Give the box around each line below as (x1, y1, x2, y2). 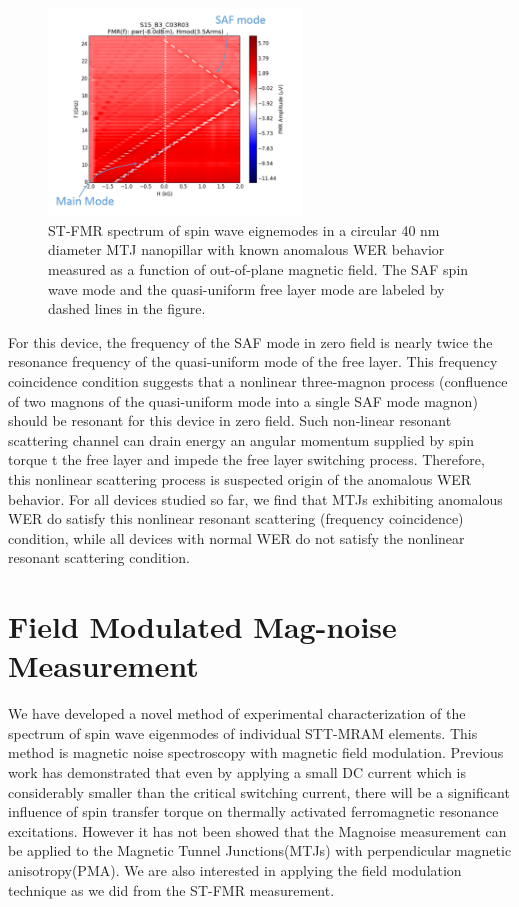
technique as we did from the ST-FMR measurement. (8, 879, 335, 900)
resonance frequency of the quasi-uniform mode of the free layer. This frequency (8, 351, 498, 372)
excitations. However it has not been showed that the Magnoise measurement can (8, 820, 507, 841)
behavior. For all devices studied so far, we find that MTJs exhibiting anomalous (8, 488, 503, 509)
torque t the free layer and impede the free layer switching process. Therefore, (8, 449, 485, 470)
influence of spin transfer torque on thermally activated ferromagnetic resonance (8, 801, 499, 822)
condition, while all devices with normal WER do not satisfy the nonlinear (8, 527, 465, 548)
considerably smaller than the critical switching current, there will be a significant (8, 781, 510, 802)
